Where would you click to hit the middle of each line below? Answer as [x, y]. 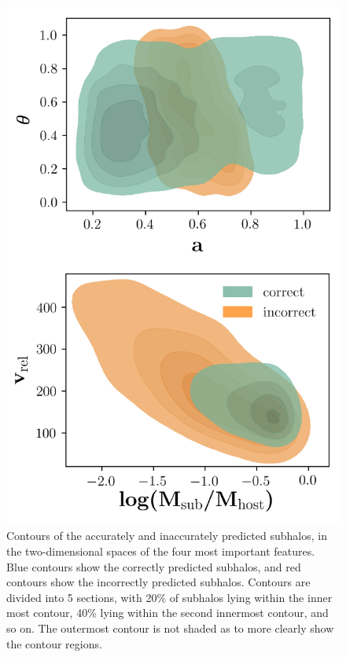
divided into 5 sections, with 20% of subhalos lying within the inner [169, 597]
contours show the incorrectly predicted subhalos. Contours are [158, 582]
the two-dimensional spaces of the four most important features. [161, 551]
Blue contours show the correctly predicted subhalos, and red [154, 566]
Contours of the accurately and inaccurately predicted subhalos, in [167, 536]
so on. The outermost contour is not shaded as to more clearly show [170, 628]
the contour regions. [54, 643]
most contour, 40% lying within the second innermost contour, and [167, 613]
